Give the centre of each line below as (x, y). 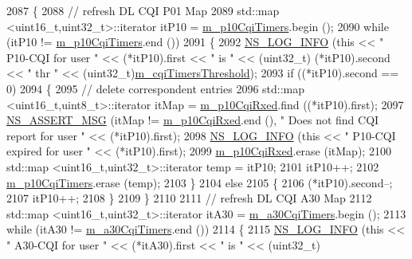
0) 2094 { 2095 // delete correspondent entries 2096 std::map (156, 88)
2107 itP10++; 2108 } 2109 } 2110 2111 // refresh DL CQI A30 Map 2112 (189, 198)
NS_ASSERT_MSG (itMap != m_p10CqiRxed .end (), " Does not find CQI (193, 120)
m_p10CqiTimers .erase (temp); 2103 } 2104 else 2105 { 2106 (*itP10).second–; (200, 182)
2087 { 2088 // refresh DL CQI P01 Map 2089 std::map (143, 10)
